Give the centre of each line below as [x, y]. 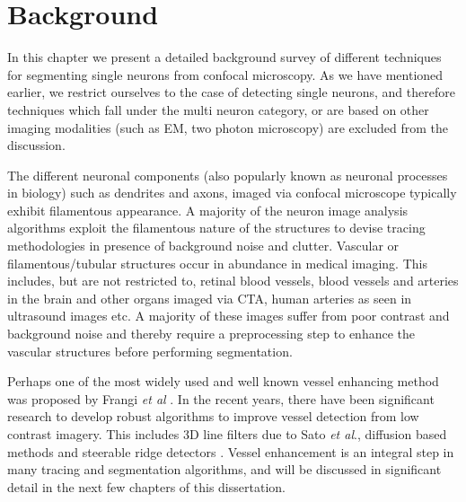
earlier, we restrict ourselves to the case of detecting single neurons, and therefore [231, 92]
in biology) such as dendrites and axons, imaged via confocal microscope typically [232, 193]
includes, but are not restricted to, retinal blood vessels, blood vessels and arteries [233, 281]
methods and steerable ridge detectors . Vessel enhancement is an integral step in [231, 451]
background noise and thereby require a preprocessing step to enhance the [211, 334]
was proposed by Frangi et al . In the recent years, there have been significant [221, 398]
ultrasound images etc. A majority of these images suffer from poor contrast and [229, 316]
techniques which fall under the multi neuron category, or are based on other [218, 109]
